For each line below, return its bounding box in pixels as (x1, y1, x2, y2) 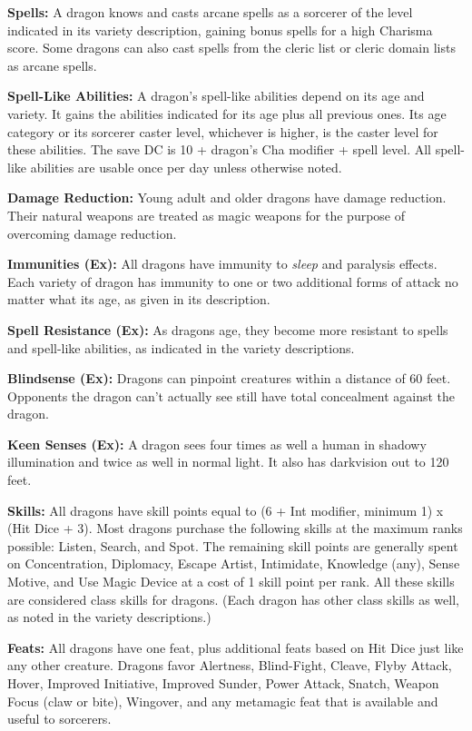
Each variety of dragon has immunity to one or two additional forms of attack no (7, 272, 458, 291)
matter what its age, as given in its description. (7, 290, 270, 309)
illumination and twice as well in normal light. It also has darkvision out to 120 (7, 452, 449, 471)
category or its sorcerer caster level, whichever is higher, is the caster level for (7, 122, 438, 141)
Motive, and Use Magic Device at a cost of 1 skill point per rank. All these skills (7, 572, 455, 591)
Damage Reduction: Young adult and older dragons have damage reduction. (7, 188, 447, 207)
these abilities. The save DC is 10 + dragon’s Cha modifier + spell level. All (7, 140, 431, 159)
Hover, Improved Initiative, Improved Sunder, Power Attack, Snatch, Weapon (7, 674, 439, 692)
